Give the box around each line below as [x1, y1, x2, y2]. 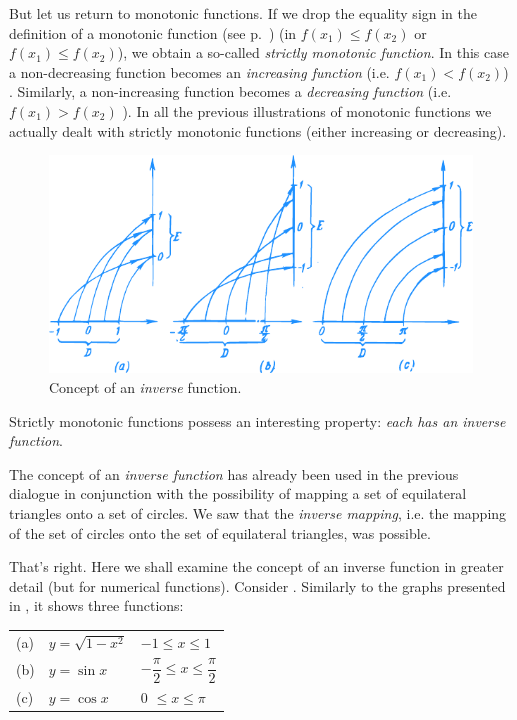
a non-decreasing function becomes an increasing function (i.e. [9, 61, 390, 82]
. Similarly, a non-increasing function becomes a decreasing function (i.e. [9, 81, 452, 102]
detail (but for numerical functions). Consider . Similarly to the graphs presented [9, 575, 506, 596]
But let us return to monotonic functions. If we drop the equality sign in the [9, 3, 478, 23]
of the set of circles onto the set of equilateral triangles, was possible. [9, 522, 431, 543]
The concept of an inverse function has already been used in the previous [9, 463, 459, 484]
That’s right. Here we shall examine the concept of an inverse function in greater [9, 556, 504, 577]
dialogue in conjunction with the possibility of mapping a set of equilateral [9, 483, 467, 504]
